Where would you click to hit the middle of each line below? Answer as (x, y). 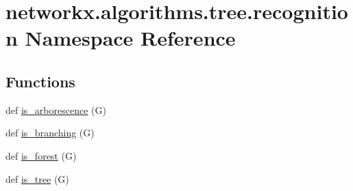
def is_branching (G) (50, 133)
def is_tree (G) (37, 178)
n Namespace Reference (121, 38)
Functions (40, 81)
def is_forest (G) (41, 155)
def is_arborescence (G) (56, 109)
